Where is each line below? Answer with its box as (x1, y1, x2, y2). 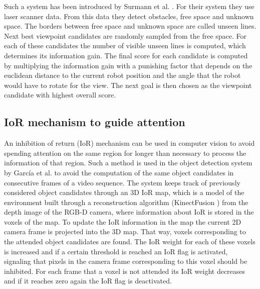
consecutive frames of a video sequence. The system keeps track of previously (4, 177, 240, 187)
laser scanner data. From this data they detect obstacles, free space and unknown (4, 11, 254, 21)
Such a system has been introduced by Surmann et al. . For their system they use (4, 1, 254, 11)
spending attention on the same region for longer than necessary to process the (4, 147, 246, 158)
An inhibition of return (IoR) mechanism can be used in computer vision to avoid (4, 138, 255, 148)
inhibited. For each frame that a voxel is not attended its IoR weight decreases (4, 265, 245, 276)
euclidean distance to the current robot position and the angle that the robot (4, 70, 241, 80)
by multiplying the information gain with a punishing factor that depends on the (4, 60, 252, 70)
